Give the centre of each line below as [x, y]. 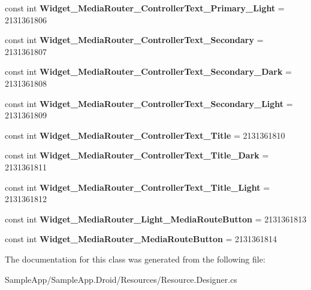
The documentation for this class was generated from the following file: [135, 259]
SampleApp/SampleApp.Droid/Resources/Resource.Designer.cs [121, 279]
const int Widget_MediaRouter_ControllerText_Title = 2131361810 [145, 135]
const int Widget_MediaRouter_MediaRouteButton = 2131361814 [141, 239]
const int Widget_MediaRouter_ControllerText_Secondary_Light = [149, 103]
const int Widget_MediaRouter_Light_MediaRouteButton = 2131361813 [156, 219]
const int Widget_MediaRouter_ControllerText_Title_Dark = [137, 155]
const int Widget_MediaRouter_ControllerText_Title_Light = [138, 187]
